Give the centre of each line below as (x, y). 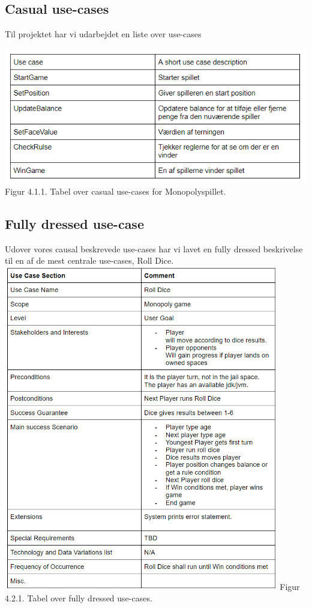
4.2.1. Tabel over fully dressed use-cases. (79, 598)
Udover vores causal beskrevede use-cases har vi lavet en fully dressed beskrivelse (154, 248)
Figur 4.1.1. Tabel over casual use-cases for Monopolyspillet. (115, 191)
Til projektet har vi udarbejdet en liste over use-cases (103, 34)
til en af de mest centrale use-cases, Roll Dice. (89, 260)
